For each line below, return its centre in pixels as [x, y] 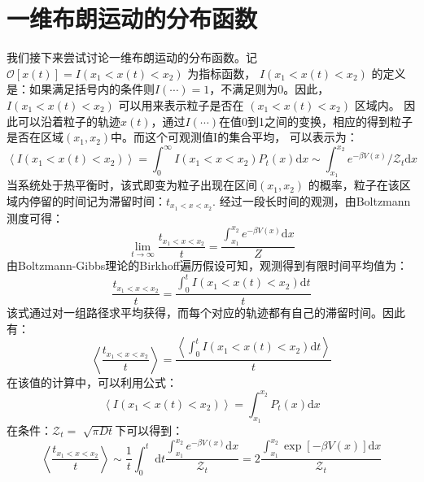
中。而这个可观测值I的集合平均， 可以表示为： [234, 137]
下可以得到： [149, 430]
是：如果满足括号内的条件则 [81, 89]
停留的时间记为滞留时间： [97, 200]
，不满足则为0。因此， [269, 89]
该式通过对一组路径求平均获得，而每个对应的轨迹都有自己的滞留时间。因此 [206, 313]
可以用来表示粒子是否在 [181, 104]
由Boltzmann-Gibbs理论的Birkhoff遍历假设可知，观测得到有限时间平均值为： [207, 265]
